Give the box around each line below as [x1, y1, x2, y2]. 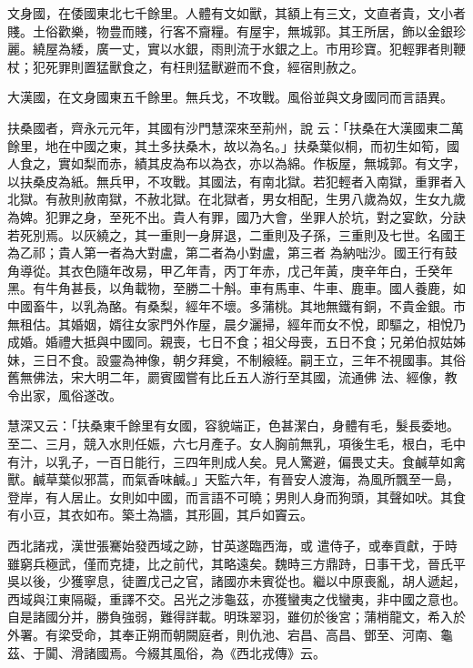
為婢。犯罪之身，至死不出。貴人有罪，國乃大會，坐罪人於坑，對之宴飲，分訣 [7, 207, 466, 226]
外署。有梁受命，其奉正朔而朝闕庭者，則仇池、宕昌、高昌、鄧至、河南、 [7, 625, 440, 643]
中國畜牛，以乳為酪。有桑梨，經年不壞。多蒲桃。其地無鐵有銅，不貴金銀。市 [7, 296, 466, 315]
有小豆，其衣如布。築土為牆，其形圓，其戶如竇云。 [7, 505, 313, 524]
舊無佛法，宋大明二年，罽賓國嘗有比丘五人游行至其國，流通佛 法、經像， [7, 368, 445, 387]
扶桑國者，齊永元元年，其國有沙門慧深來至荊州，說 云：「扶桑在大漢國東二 [7, 117, 451, 137]
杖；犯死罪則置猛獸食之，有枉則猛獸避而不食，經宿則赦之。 [7, 56, 364, 76]
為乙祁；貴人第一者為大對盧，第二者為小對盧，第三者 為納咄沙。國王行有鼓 [7, 243, 458, 262]
